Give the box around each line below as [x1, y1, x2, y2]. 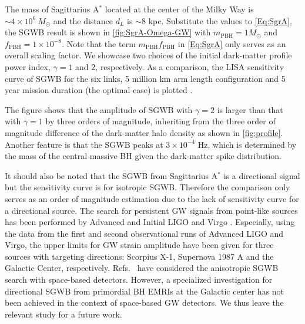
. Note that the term [62, 37, 136, 49]
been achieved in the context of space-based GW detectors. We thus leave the [5, 296, 284, 309]
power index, [5, 60, 51, 72]
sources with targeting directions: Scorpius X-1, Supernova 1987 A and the [5, 250, 274, 262]
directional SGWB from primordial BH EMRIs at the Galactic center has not [5, 285, 284, 297]
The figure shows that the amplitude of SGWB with [5, 103, 193, 115]
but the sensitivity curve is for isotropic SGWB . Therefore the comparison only [5, 181, 290, 193]
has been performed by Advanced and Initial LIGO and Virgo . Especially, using [5, 216, 295, 228]
